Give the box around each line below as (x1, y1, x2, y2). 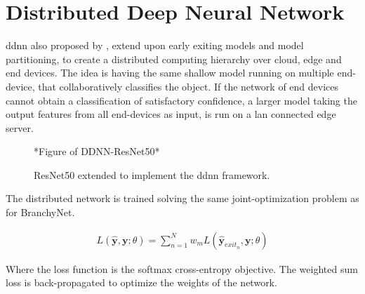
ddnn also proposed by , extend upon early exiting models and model (6, 38, 304, 53)
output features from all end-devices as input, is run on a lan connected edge (6, 107, 336, 121)
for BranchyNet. (6, 205, 75, 220)
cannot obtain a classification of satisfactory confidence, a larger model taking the (6, 93, 357, 107)
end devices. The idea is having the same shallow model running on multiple (6, 65, 334, 80)
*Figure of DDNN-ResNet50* (34, 144, 160, 159)
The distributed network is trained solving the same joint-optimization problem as (6, 191, 359, 206)
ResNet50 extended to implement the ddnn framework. (34, 167, 270, 182)
